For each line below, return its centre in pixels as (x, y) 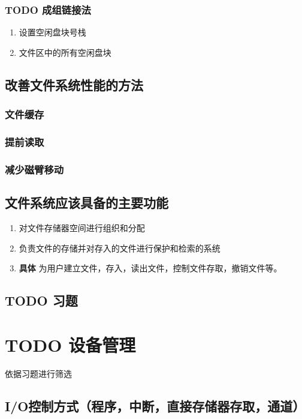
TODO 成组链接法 (48, 9)
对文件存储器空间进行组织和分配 (82, 227)
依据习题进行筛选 (38, 373)
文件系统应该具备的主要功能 (87, 203)
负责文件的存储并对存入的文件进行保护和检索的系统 (120, 248)
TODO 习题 (41, 300)
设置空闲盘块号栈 (52, 32)
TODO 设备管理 (70, 344)
